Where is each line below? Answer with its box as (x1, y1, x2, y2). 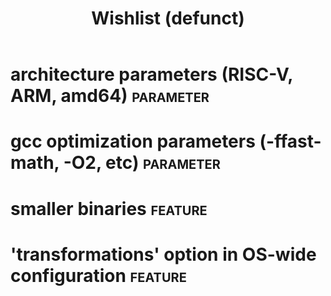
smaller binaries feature (10, 197, 208, 220)
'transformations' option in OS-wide (10, 243, 317, 266)
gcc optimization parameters (10, 130, 256, 153)
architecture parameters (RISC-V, (10, 63, 293, 86)
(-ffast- (259, 130, 322, 153)
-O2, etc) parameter (63, 152, 221, 174)
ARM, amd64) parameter (10, 85, 210, 107)
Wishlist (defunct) (91, 7, 245, 30)
